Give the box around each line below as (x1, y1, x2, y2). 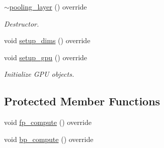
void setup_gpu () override (4, 52, 88, 62)
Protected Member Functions (4, 93, 160, 109)
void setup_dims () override (4, 35, 91, 46)
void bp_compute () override (4, 133, 94, 144)
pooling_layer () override (9, 2, 87, 12)
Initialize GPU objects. (4, 69, 74, 79)
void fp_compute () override (4, 117, 92, 127)
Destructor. (4, 18, 39, 29)
